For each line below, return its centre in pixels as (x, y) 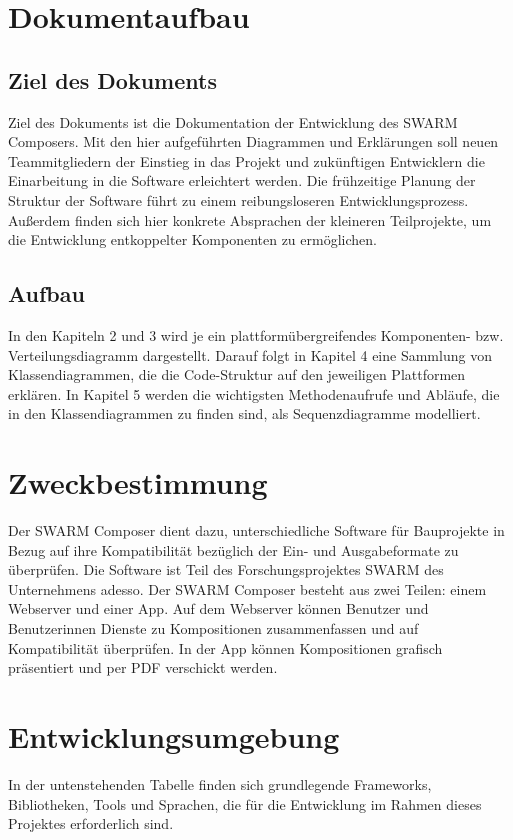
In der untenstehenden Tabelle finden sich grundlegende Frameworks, (220, 783)
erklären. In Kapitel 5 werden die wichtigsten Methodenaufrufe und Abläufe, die (254, 393)
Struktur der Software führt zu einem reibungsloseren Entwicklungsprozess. (238, 199)
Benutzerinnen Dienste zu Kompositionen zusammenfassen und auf (213, 628)
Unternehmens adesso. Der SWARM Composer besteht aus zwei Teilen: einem (247, 588)
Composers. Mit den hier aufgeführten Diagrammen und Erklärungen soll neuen (253, 141)
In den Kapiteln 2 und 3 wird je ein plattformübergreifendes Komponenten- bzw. (256, 334)
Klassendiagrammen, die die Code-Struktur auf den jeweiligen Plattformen (237, 374)
